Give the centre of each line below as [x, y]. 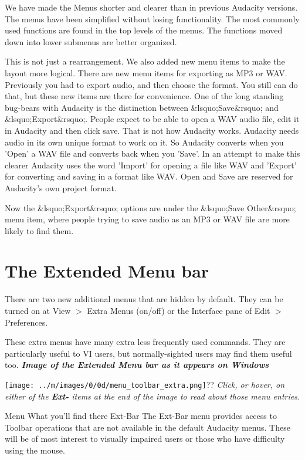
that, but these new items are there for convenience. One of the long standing [144, 96]
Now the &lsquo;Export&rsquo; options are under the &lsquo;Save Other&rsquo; [150, 207]
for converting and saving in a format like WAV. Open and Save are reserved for [149, 176]
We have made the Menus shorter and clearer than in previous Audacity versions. [151, 7]
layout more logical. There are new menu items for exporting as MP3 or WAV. [146, 72]
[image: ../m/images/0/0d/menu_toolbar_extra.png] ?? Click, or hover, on [145, 384]
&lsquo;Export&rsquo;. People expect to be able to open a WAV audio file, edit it [152, 119]
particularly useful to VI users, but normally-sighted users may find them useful [148, 353]
